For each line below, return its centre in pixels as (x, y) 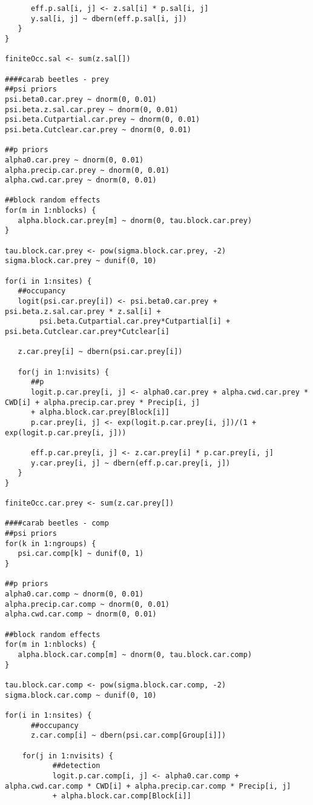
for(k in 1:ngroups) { (51, 543)
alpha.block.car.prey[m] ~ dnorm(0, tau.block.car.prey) (135, 220)
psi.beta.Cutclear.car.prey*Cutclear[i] (87, 332)
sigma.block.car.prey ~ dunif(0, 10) (81, 261)
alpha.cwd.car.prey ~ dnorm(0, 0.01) (81, 180)
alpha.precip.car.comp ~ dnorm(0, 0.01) (87, 604)
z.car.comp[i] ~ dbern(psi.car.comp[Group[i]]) (128, 736)
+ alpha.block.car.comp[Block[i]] (122, 796)
